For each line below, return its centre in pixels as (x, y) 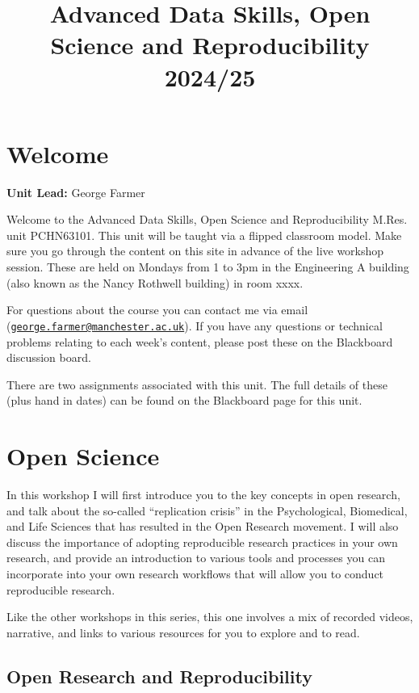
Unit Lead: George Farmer (76, 192)
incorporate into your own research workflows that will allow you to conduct (195, 573)
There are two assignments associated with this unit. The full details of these (197, 384)
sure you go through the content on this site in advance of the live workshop (195, 251)
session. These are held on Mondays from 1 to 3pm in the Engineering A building (208, 267)
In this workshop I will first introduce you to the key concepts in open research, (203, 494)
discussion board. (49, 357)
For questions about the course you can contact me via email (157, 310)
